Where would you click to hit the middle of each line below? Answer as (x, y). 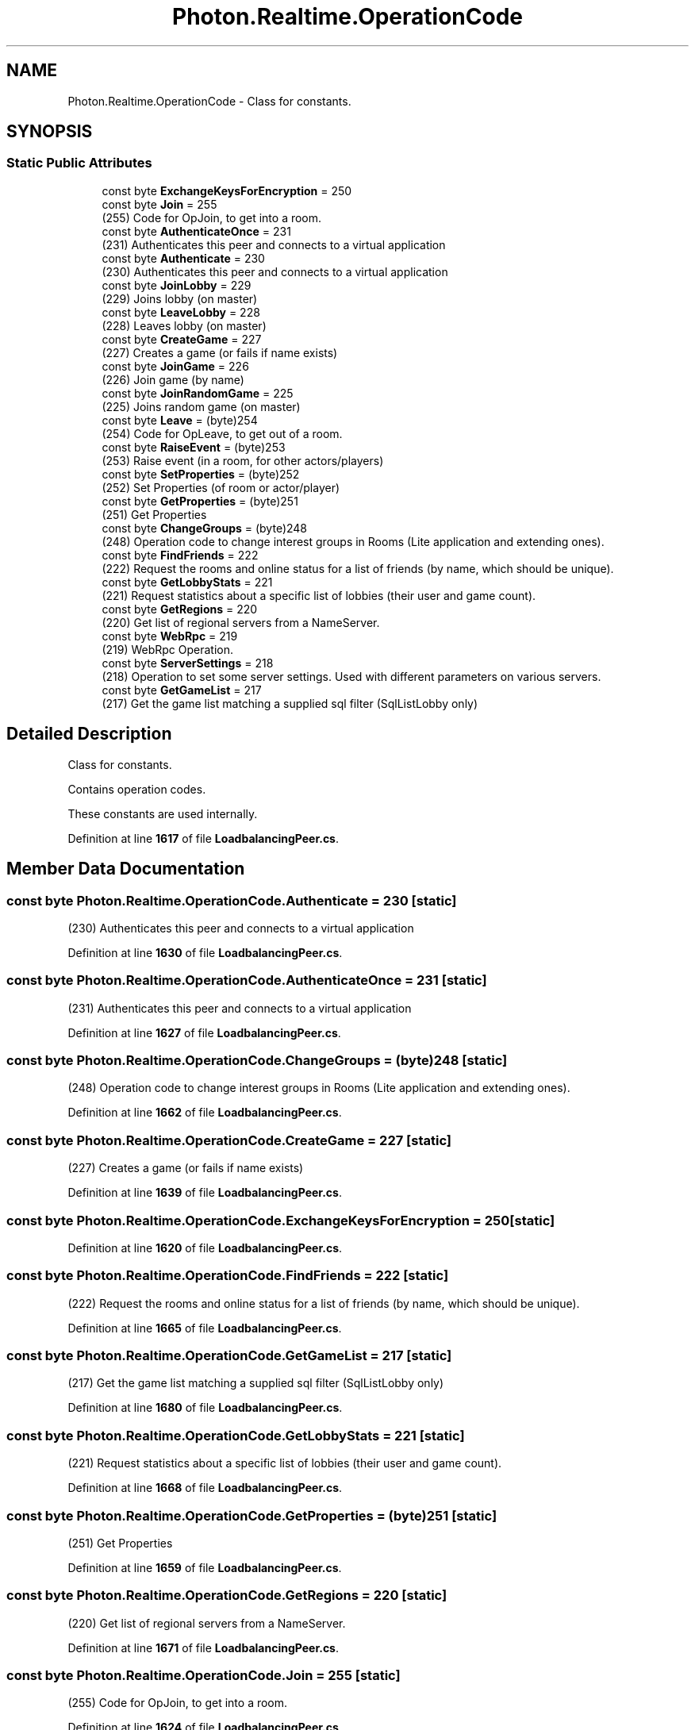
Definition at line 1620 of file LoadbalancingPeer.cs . (205, 1248)
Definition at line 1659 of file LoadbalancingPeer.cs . (205, 1567)
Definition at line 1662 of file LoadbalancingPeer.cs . (205, 1113)
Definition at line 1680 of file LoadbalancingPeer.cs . (205, 1408)
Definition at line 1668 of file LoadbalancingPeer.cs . (205, 1488)
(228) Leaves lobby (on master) (184, 325)
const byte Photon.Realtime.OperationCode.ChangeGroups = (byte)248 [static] (257, 1060)
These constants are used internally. (163, 813)
